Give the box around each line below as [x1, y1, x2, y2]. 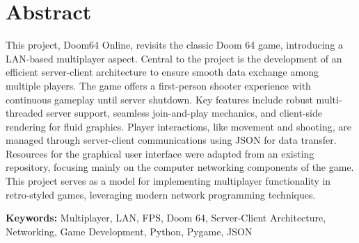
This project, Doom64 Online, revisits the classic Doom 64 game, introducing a [6, 37, 344, 52]
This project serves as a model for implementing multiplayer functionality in [6, 174, 331, 188]
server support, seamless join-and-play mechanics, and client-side [46, 106, 322, 120]
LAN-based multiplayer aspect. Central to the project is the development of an [6, 51, 342, 65]
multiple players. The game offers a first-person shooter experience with [6, 78, 311, 92]
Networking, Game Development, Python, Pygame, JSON [6, 224, 253, 238]
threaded [6, 106, 43, 120]
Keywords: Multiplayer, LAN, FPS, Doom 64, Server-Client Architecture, [6, 210, 326, 225]
